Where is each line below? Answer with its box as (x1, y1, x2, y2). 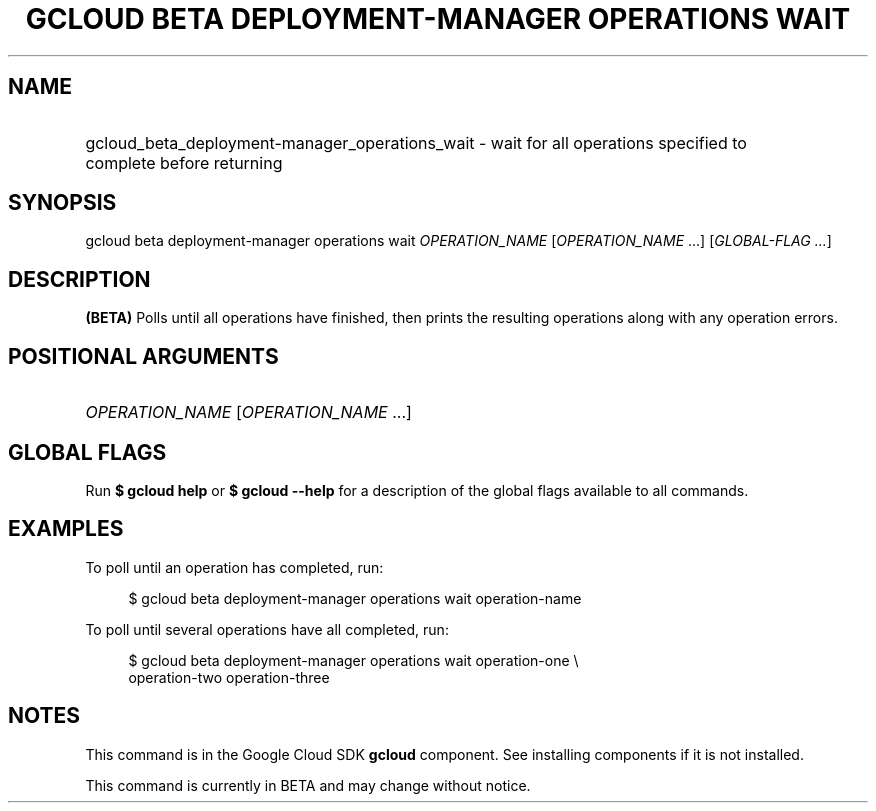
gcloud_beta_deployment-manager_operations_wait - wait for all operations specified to (85, 132, 747, 153)
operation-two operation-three (128, 668, 330, 686)
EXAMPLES (8, 516, 124, 542)
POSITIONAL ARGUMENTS (8, 343, 279, 369)
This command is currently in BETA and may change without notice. (85, 776, 531, 794)
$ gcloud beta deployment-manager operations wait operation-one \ (128, 651, 579, 669)
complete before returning (85, 152, 283, 173)
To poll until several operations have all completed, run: (85, 620, 449, 638)
